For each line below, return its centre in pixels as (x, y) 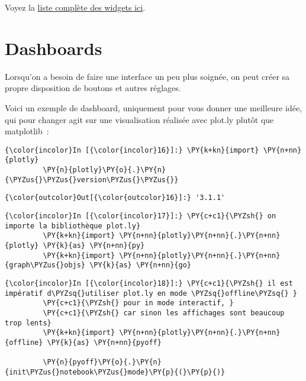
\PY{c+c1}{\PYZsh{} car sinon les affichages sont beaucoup (164, 313)
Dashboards (54, 48)
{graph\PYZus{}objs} (45, 265)
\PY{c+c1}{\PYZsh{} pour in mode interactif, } (138, 303)
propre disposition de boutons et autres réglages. (93, 88)
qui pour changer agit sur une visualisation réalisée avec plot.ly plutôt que (139, 119)
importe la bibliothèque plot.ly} (73, 226)
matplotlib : (27, 131)
